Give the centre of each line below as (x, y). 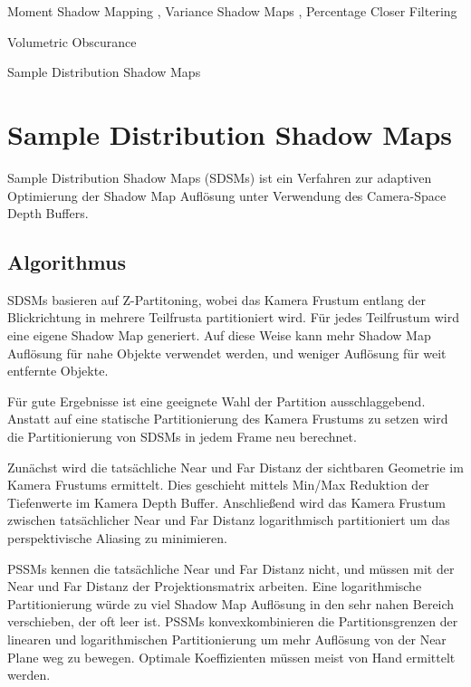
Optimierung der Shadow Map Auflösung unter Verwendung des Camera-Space (227, 195)
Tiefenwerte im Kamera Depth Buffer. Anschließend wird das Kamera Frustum (227, 502)
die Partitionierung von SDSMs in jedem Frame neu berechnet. (182, 437)
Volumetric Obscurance (72, 41)
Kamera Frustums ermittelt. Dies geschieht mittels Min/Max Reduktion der (218, 485)
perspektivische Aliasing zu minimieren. (117, 538)
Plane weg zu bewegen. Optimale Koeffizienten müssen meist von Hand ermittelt (231, 657)
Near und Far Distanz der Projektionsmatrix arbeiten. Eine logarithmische (215, 586)
